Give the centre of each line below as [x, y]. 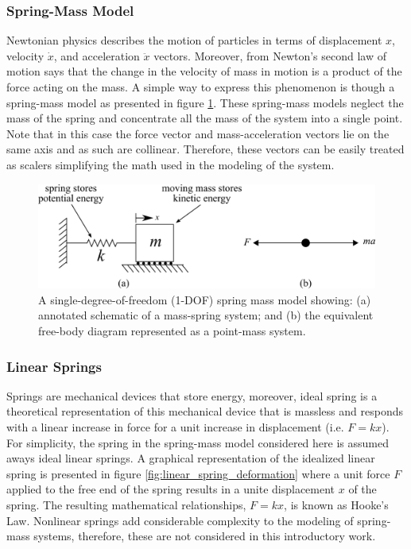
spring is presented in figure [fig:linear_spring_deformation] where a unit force [198, 473]
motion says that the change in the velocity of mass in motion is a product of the [204, 71]
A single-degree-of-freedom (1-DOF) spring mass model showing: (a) [205, 299]
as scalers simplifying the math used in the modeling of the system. [171, 164]
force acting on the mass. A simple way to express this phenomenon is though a [201, 87]
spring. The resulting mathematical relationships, [126, 504]
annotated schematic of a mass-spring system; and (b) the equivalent [206, 315]
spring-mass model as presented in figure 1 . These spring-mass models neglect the [205, 102]
